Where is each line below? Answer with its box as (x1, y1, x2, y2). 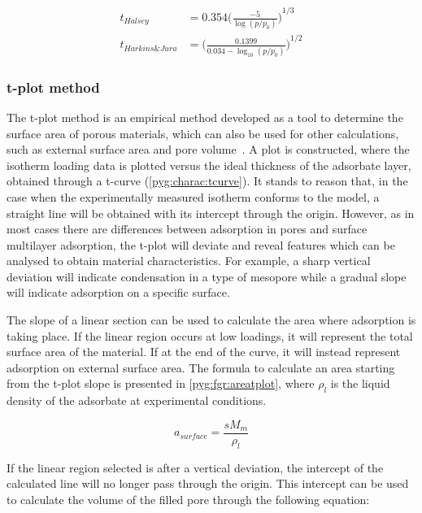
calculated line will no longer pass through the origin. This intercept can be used (7, 475, 409, 492)
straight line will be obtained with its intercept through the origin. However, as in (7, 204, 415, 221)
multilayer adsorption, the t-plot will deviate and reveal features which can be (7, 236, 395, 253)
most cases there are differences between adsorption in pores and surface (7, 220, 368, 237)
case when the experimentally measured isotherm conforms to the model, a (7, 188, 380, 205)
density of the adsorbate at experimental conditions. (7, 392, 267, 409)
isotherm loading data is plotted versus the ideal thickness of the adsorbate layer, (7, 156, 411, 173)
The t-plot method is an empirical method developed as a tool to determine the (7, 108, 403, 125)
